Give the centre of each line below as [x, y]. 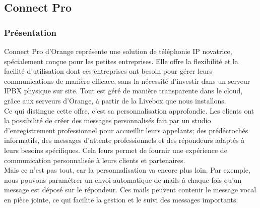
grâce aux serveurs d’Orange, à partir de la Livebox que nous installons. [115, 100]
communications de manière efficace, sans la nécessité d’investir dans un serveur [127, 81]
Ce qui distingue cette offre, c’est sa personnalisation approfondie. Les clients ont [129, 110]
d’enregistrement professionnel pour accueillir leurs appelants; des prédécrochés [126, 130]
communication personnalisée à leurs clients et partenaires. [95, 160]
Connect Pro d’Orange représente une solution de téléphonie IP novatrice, [118, 51]
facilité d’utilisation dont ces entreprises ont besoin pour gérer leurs [108, 71]
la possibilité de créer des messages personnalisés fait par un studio [108, 120]
